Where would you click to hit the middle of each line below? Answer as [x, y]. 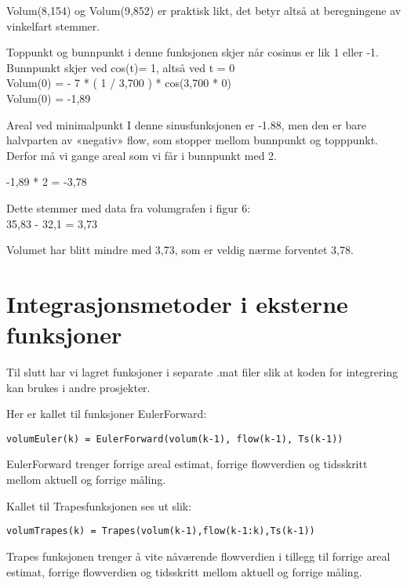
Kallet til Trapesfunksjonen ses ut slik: [99, 505]
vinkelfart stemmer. [53, 25]
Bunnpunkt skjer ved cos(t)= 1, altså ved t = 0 [121, 67]
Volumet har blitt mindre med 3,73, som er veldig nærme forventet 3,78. [180, 250]
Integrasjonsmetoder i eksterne [177, 303]
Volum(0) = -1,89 [49, 98]
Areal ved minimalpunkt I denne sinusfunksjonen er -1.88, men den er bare [186, 124]
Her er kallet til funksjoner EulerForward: [107, 414]
